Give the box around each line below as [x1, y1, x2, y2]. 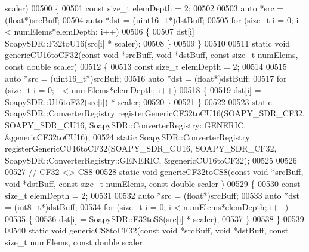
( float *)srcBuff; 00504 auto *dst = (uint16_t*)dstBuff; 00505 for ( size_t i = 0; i [5, 13, 299, 26]
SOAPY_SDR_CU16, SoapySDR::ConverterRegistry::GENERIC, [5, 118, 246, 131]
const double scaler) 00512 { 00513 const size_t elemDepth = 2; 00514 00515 [5, 60, 287, 72]
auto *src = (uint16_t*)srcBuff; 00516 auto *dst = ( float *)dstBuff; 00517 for [5, 72, 287, 84]
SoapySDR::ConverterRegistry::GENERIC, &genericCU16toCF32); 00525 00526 [5, 153, 297, 166]
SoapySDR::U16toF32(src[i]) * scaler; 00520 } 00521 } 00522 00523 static [5, 95, 272, 107]
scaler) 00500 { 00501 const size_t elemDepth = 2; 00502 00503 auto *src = [5, 2, 284, 14]
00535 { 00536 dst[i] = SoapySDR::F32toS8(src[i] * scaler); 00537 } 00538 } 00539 [5, 212, 304, 225]
